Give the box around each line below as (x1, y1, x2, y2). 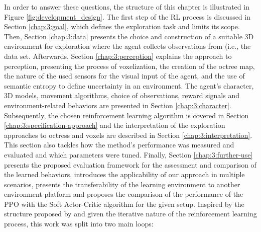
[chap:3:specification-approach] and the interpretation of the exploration (4, 120, 225, 130)
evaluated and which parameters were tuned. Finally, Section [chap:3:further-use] (4, 149, 253, 160)
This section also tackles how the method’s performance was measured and (4, 139, 234, 150)
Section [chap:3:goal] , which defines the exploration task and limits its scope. (4, 21, 240, 32)
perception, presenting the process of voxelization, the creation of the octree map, (4, 60, 255, 71)
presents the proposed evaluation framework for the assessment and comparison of (4, 159, 256, 170)
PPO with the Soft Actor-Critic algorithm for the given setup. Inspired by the (4, 198, 244, 209)
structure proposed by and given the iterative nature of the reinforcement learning (4, 208, 257, 219)
